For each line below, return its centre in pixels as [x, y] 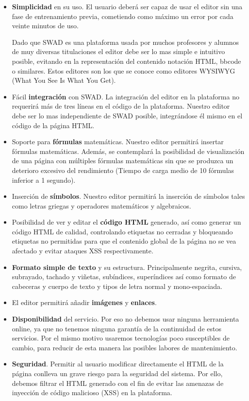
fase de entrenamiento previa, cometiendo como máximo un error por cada [123, 16]
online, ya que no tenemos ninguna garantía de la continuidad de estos [116, 328]
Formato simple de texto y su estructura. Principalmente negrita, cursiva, [127, 267]
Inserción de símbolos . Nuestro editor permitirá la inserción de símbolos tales [128, 196]
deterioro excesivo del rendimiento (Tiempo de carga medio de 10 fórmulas [123, 170]
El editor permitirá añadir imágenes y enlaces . [84, 302]
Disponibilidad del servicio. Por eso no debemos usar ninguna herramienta [125, 319]
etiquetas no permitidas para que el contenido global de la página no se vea [124, 241]
